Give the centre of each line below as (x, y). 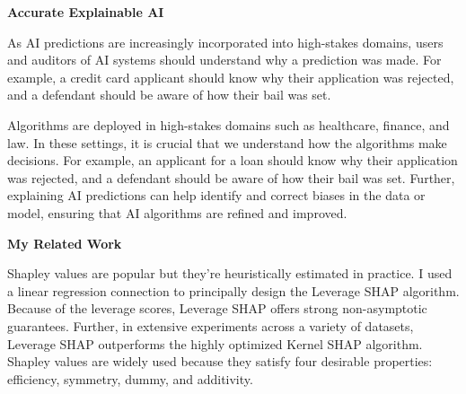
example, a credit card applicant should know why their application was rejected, (231, 77)
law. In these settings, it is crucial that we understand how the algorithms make (227, 142)
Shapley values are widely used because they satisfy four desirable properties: (220, 361)
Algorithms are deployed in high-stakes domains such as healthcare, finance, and (229, 124)
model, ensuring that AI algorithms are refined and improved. (177, 212)
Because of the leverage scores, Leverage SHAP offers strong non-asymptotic (217, 308)
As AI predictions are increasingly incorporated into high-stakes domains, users (225, 42)
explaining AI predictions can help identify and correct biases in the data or (216, 195)
